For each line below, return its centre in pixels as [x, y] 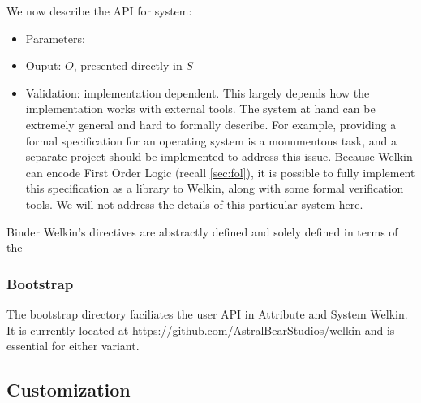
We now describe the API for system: [99, 11]
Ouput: [43, 65]
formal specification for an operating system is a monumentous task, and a [211, 140]
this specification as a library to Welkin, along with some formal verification [215, 188]
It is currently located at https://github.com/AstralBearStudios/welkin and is [201, 329]
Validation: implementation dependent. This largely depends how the [198, 92]
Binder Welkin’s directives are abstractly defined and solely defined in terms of [202, 231]
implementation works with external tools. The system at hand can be [200, 108]
